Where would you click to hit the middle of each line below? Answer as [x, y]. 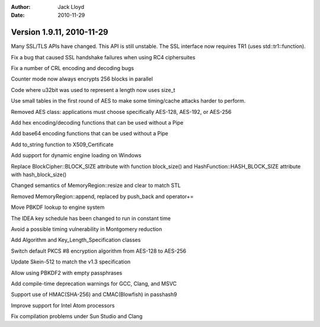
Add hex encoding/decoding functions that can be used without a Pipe [97, 123]
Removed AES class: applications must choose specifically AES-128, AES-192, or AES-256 [121, 112]
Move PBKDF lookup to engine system [58, 207]
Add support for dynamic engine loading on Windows [76, 155]
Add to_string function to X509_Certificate [62, 144]
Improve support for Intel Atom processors [63, 305]
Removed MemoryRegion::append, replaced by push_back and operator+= [102, 196]
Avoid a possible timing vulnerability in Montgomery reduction [87, 229]
